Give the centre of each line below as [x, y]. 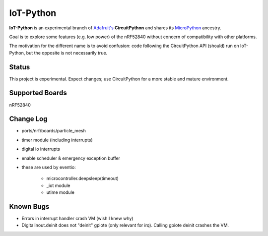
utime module [60, 192]
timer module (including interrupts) [57, 140]
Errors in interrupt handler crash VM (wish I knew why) [77, 219]
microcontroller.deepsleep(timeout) [83, 178]
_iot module [58, 185]
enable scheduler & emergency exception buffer [71, 158]
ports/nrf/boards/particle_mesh [54, 131]
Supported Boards [38, 93]
